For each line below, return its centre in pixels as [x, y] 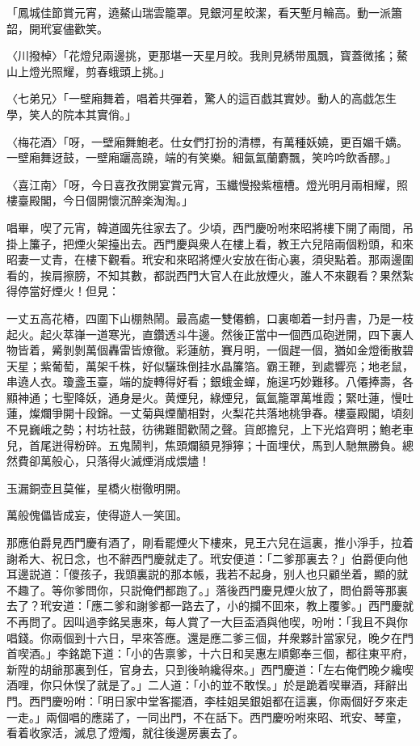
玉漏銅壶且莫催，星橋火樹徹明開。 [97, 487]
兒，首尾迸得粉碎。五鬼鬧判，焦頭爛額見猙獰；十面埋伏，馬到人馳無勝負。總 [210, 445]
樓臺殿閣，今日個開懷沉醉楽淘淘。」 [100, 200]
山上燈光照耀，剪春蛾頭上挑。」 [88, 71]
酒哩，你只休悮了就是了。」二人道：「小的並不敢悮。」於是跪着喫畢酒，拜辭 [202, 685]
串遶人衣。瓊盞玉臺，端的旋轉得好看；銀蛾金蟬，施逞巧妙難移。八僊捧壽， [204, 381]
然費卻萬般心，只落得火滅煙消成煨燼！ [108, 461]
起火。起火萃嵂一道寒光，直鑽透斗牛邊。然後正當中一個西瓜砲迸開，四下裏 [204, 334]
